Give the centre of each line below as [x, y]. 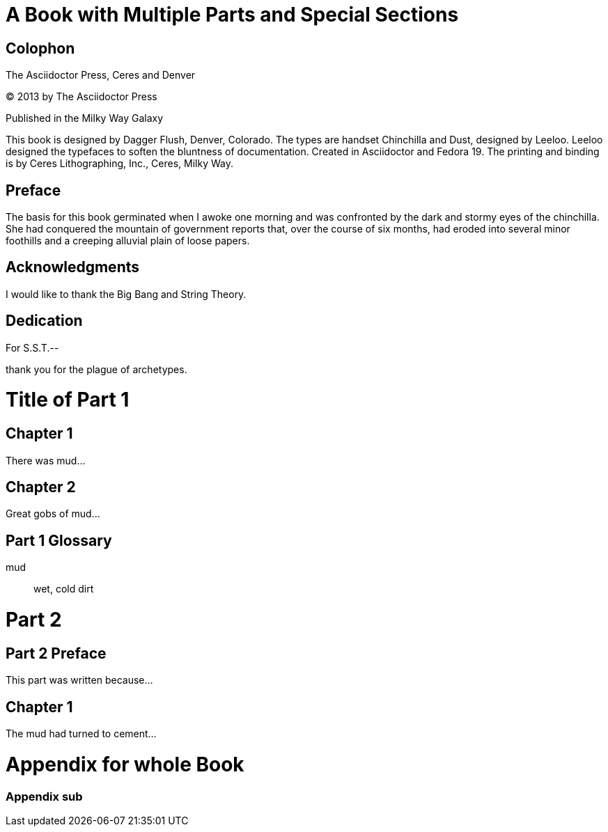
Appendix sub [44, 796]
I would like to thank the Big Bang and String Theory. [126, 294]
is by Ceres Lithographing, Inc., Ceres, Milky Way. [120, 164]
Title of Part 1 [68, 400]
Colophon [40, 48]
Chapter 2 [41, 487]
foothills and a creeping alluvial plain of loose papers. [128, 241]
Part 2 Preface [56, 653]
